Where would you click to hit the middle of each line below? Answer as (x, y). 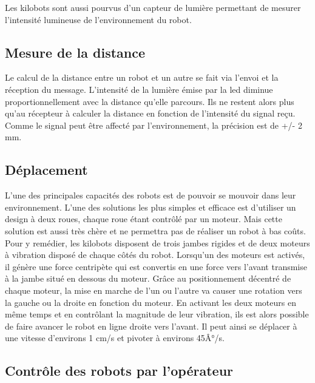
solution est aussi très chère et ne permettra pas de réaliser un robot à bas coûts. (155, 230)
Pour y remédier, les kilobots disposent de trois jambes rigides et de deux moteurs (157, 242)
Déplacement (46, 170)
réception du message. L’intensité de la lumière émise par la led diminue (139, 89)
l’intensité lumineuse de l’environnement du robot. (98, 19)
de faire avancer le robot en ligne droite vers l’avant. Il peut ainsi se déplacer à (151, 326)
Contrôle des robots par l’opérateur (119, 371)
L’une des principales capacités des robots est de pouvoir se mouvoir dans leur (151, 195)
